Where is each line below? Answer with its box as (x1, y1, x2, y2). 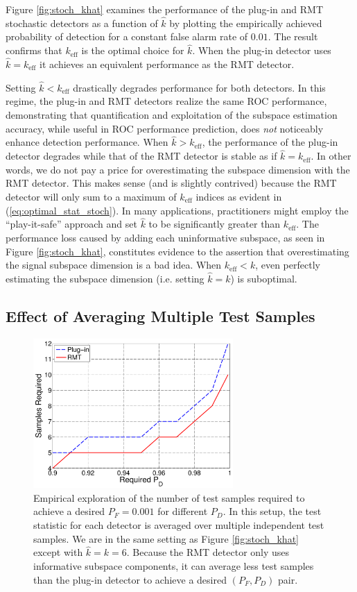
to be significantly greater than (148, 217, 281, 231)
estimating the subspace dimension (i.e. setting (6, 271, 204, 286)
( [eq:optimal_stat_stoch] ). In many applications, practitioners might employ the (6, 203, 349, 217)
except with (33, 545, 83, 559)
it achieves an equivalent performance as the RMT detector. (40, 57, 295, 71)
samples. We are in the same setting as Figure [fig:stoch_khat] (33, 531, 299, 546)
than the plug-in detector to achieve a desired (33, 572, 227, 586)
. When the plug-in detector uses (192, 43, 331, 58)
